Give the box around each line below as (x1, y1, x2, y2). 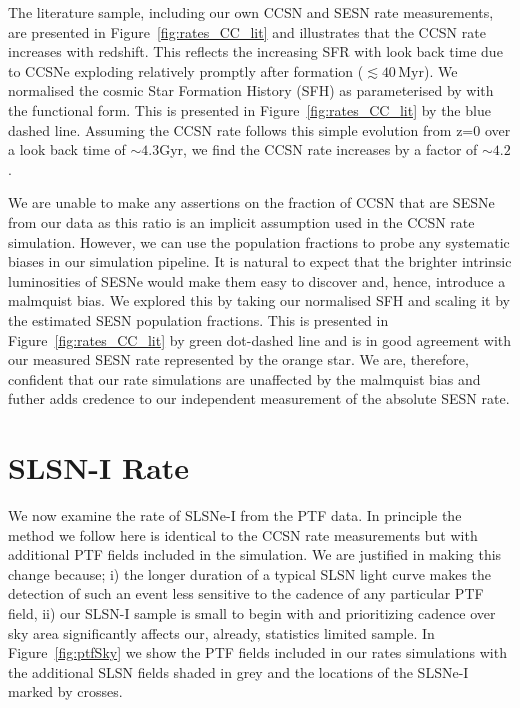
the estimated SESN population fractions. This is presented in (8, 309, 389, 330)
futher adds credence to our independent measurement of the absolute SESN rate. (8, 388, 510, 409)
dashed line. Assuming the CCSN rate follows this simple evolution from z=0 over (8, 119, 511, 140)
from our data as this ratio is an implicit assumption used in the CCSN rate (8, 211, 475, 232)
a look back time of (8, 139, 126, 160)
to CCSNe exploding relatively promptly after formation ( (8, 60, 364, 81)
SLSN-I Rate (8, 447, 190, 488)
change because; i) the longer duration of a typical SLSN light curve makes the (8, 563, 492, 584)
